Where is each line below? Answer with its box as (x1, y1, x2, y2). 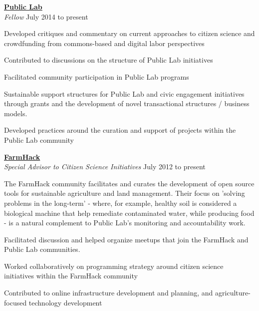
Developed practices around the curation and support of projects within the (4, 125, 236, 135)
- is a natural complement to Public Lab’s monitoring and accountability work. (4, 217, 246, 228)
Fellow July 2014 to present (4, 11, 88, 22)
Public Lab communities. (4, 244, 80, 254)
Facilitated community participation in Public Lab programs (4, 71, 189, 82)
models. (4, 108, 27, 118)
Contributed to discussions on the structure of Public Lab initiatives (4, 55, 213, 65)
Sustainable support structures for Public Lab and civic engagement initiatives (4, 88, 245, 99)
